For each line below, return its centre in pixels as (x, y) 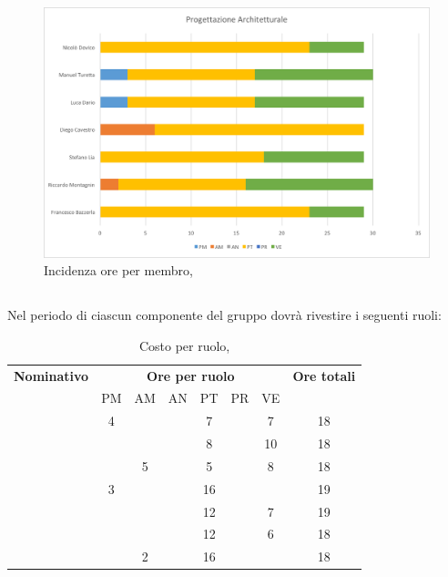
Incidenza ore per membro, (118, 270)
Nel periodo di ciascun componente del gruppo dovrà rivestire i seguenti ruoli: (224, 315)
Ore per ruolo (191, 375)
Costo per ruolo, (184, 345)
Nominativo (51, 375)
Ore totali (324, 375)
